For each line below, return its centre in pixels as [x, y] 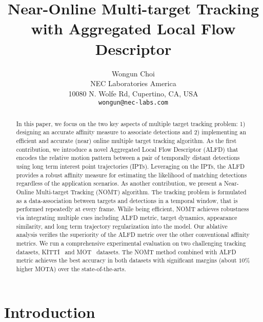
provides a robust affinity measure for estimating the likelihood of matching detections [131, 175]
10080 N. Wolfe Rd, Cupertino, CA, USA [133, 93]
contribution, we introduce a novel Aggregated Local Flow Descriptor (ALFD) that [127, 149]
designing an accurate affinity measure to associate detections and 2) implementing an [131, 132]
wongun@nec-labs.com [133, 103]
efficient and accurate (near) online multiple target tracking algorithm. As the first [126, 141]
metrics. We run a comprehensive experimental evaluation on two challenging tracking [131, 243]
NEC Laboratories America [133, 83]
